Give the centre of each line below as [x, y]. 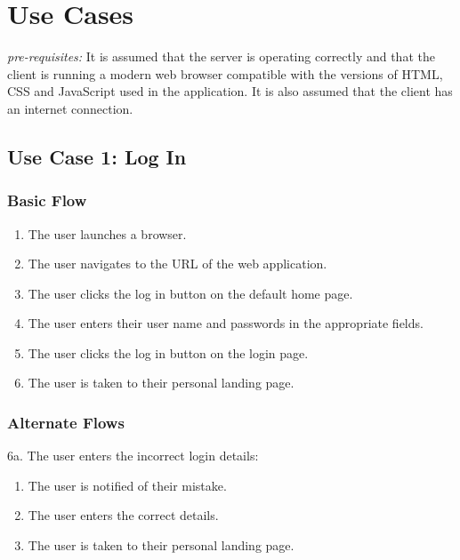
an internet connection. [70, 108]
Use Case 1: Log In [97, 156]
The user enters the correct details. [123, 515]
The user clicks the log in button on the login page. [168, 352]
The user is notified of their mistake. [127, 485]
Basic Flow [47, 200]
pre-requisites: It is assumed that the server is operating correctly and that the [221, 56]
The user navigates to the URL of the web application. [178, 264]
